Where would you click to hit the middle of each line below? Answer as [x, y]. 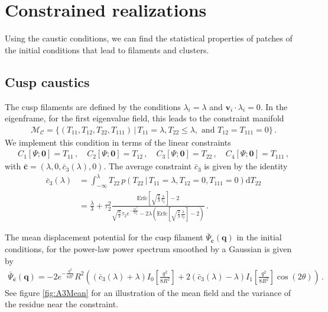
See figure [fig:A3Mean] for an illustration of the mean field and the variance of [148, 292]
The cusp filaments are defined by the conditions [93, 106]
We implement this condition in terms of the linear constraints [118, 142]
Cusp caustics [47, 81]
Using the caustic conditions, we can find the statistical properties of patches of [149, 38]
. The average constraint [148, 166]
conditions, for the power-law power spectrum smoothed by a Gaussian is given [148, 248]
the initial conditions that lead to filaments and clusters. [107, 49]
